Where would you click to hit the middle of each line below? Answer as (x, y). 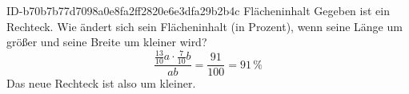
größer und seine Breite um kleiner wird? (107, 42)
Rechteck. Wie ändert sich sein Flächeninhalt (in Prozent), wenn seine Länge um (204, 26)
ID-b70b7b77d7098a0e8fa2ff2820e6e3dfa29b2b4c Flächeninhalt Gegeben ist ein (198, 10)
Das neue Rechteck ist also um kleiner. (101, 83)
